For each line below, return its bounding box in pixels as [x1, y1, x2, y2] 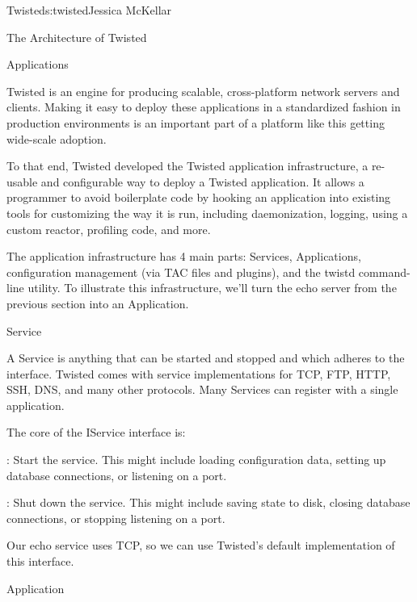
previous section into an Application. [6, 295, 189, 311]
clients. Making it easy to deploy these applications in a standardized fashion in [6, 98, 401, 115]
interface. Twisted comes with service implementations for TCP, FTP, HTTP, [6, 365, 391, 382]
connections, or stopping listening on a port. [6, 509, 225, 526]
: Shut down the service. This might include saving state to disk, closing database [6, 494, 411, 511]
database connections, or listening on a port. [6, 466, 227, 483]
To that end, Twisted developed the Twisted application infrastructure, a [6, 157, 369, 174]
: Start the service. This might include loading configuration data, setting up [6, 451, 386, 468]
